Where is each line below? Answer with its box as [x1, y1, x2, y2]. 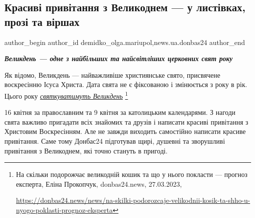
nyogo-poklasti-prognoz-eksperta [16, 204, 113, 215]
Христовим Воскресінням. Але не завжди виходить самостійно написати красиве [4, 126, 246, 136]
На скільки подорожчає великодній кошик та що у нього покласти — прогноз [16, 169, 248, 179]
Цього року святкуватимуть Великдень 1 [4, 89, 128, 101]
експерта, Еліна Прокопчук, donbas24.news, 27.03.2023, [16, 178, 182, 189]
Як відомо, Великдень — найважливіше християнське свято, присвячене [4, 69, 220, 80]
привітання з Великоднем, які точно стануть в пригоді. [4, 145, 168, 155]
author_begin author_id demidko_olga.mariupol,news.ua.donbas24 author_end [4, 37, 245, 47]
